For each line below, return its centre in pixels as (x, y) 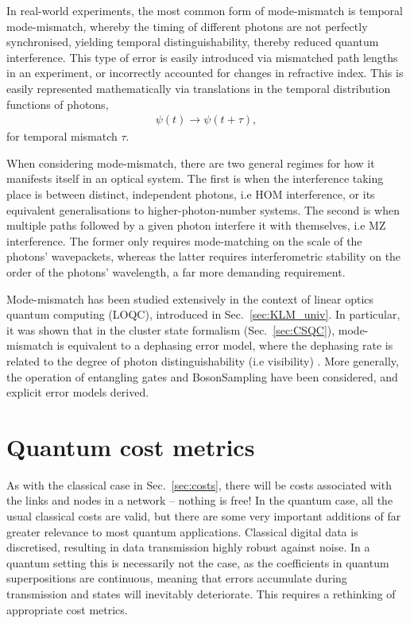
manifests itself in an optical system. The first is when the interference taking (195, 178)
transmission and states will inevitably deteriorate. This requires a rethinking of (201, 593)
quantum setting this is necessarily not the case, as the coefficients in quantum (198, 562)
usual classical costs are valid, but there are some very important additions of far (204, 516)
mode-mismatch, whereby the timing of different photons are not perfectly (187, 26)
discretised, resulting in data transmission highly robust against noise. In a (188, 547)
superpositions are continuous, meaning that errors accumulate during (177, 578)
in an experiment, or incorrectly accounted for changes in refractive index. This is (205, 73)
